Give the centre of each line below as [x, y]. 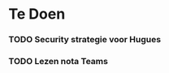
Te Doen [37, 14]
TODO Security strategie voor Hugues [84, 40]
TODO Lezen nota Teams [58, 62]
